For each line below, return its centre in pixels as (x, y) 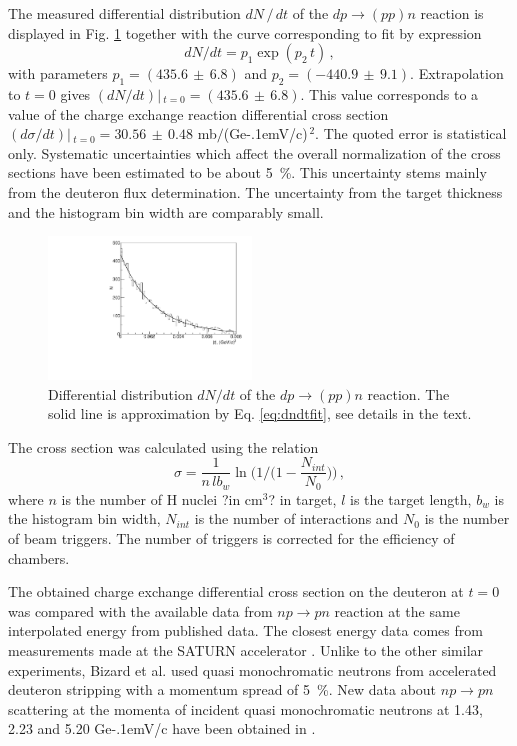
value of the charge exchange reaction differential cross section (198, 113)
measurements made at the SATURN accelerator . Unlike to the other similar (246, 650)
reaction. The (408, 393)
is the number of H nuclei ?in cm (162, 498)
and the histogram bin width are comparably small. (166, 211)
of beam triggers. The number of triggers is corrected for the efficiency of (231, 538)
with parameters (58, 73)
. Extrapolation (457, 73)
